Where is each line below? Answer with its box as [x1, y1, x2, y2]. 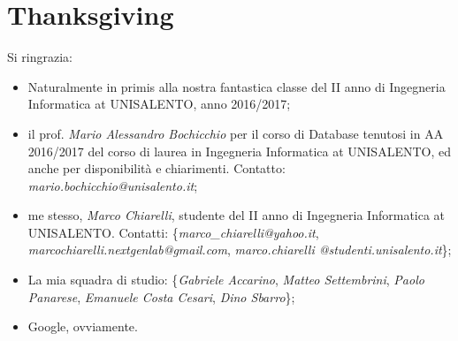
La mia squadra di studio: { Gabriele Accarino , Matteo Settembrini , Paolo [27, 270, 424, 289]
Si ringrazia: [7, 48, 73, 66]
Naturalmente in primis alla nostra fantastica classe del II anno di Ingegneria [27, 77, 446, 95]
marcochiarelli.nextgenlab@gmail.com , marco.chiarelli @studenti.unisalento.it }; [27, 240, 452, 259]
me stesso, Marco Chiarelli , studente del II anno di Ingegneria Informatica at [27, 206, 446, 224]
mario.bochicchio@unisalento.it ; [27, 176, 198, 194]
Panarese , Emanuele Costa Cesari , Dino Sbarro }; [27, 287, 295, 306]
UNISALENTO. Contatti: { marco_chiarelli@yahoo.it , [27, 223, 319, 241]
